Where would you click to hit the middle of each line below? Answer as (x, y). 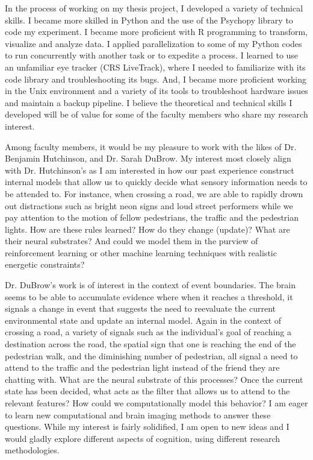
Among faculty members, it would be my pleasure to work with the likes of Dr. (151, 146)
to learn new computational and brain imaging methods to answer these (138, 414)
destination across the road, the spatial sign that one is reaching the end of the (150, 344)
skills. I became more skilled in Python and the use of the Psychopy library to (149, 20)
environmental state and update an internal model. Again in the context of (143, 320)
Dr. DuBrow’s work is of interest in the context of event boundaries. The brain (150, 285)
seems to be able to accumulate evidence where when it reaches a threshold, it (149, 296)
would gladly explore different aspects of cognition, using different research (143, 438)
